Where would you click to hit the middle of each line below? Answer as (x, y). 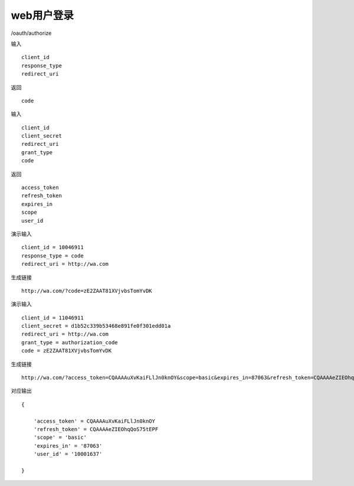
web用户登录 (42, 15)
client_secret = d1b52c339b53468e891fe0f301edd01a (96, 326)
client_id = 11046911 (53, 318)
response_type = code (53, 256)
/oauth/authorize (31, 33)
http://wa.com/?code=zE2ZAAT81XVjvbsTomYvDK (87, 291)
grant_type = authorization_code (70, 342)
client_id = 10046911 (53, 247)
